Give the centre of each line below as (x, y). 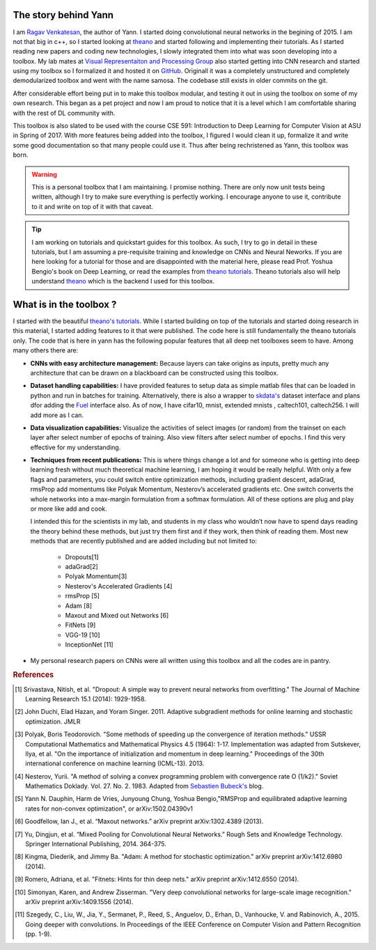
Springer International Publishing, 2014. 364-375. (96, 844)
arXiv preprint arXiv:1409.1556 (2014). (79, 901)
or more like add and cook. (69, 509)
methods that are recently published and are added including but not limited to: (144, 541)
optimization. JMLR (53, 722)
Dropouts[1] (82, 556)
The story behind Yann (63, 15)
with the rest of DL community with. (64, 113)
